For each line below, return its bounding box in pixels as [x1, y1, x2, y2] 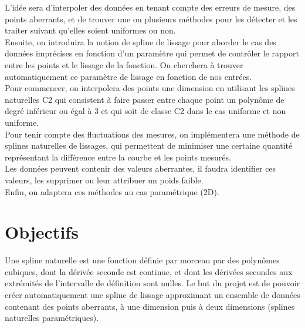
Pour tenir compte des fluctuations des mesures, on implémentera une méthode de [5, 128, 300, 140]
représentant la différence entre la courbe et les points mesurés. [5, 150, 231, 163]
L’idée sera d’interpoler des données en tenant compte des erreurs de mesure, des [5, 1, 296, 13]
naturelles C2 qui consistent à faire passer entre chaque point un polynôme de [5, 93, 284, 105]
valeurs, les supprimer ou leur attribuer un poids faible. [5, 173, 204, 186]
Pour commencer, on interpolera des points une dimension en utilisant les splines [5, 82, 295, 94]
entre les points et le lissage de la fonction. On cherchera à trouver [5, 58, 243, 71]
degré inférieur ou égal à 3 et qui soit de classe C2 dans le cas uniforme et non [5, 105, 286, 117]
